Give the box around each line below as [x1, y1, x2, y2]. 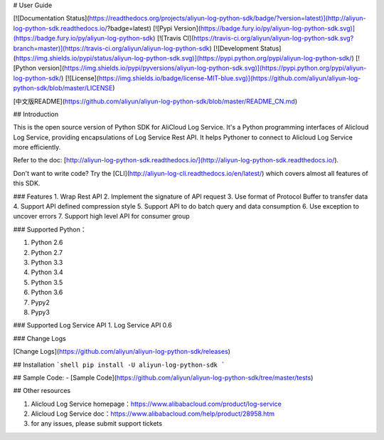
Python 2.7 [31, 248, 63, 256]
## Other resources [13, 387, 71, 395]
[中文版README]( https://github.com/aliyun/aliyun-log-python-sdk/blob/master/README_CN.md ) [13, 97, 298, 105]
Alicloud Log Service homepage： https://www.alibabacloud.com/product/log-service [31, 399, 282, 408]
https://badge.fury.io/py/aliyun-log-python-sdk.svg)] [200, 23, 356, 32]
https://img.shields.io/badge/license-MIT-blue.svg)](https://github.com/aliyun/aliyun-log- [98, 73, 361, 82]
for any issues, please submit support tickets [31, 419, 163, 428]
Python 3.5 [31, 278, 63, 286]
